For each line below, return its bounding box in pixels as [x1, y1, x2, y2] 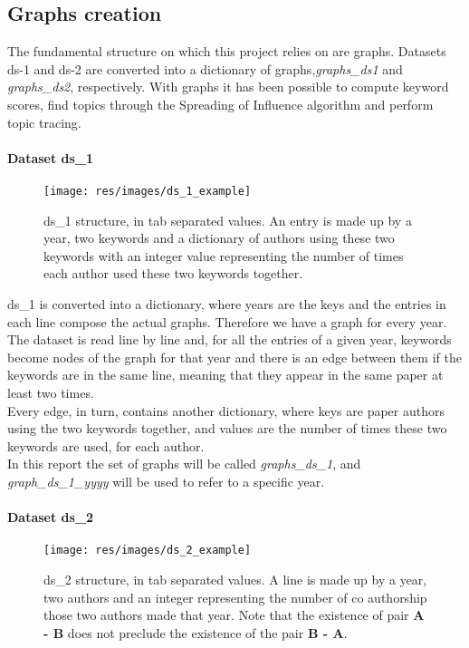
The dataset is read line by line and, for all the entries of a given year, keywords [7, 330, 452, 349]
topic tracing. [7, 112, 81, 131]
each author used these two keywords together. [43, 264, 303, 283]
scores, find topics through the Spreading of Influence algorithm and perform [7, 94, 434, 113]
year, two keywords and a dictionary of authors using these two [43, 228, 395, 247]
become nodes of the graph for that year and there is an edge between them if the [7, 347, 462, 366]
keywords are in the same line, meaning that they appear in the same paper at [7, 365, 444, 384]
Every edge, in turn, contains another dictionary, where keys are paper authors [7, 401, 445, 420]
